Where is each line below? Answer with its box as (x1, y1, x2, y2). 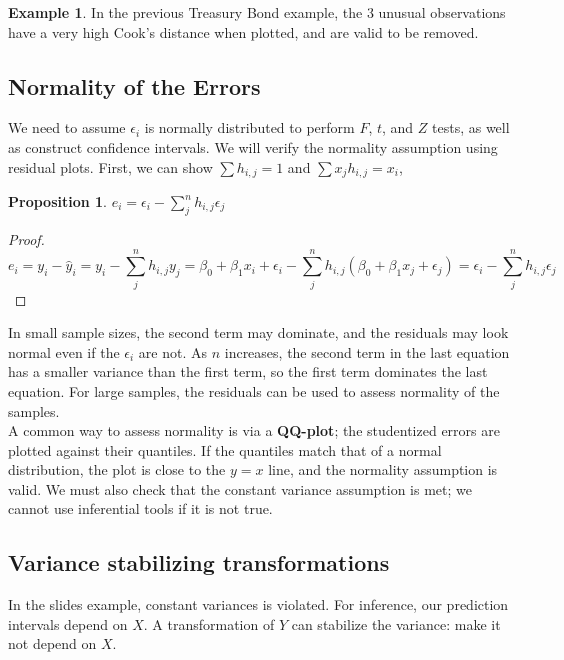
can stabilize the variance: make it (291, 613, 501, 634)
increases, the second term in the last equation (224, 341, 510, 362)
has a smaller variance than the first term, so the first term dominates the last (8, 361, 488, 382)
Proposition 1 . (8, 191, 107, 212)
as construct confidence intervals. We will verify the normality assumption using (8, 136, 498, 157)
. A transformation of (143, 613, 275, 634)
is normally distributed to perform (144, 117, 355, 138)
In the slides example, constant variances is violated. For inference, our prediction (8, 594, 509, 615)
